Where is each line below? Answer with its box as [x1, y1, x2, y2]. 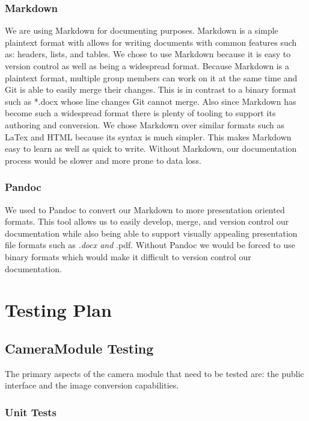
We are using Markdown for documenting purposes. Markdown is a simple [5, 24, 278, 37]
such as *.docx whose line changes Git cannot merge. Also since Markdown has [5, 95, 296, 107]
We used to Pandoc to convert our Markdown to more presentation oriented [5, 203, 285, 216]
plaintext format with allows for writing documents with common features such [5, 36, 297, 48]
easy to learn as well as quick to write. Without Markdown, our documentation [5, 142, 297, 155]
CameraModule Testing [5, 338, 154, 357]
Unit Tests [5, 404, 57, 419]
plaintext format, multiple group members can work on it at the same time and [5, 71, 298, 84]
